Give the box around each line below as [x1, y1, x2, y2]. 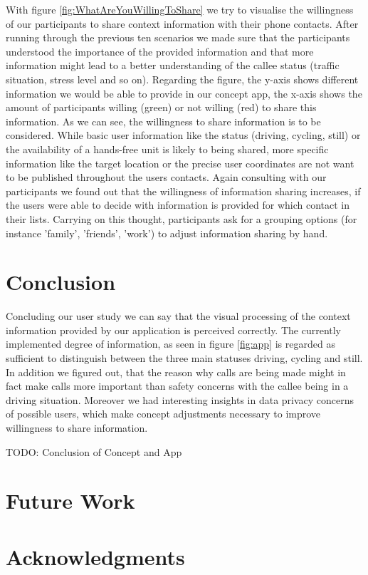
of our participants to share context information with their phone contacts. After [6, 16, 359, 31]
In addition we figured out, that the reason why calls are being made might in [6, 364, 346, 379]
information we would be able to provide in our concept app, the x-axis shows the [6, 86, 362, 100]
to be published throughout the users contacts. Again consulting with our [6, 170, 327, 185]
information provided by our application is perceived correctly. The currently [6, 322, 342, 337]
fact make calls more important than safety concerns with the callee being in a [6, 378, 349, 393]
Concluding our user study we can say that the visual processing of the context [6, 309, 351, 323]
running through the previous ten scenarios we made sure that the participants [6, 30, 350, 45]
